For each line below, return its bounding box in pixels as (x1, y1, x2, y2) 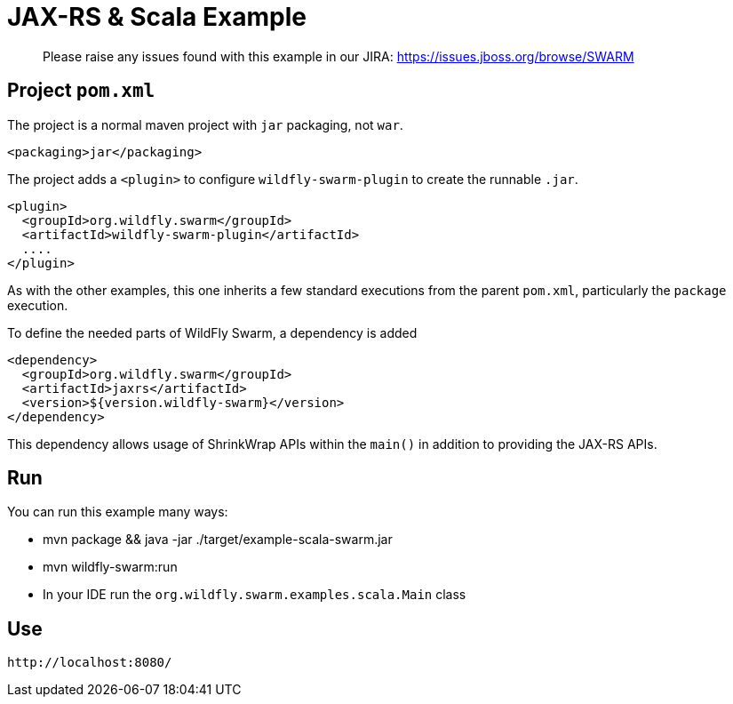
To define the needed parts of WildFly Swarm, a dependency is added (7, 324, 418, 340)
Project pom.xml (7, 79, 155, 102)
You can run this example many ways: (7, 504, 228, 520)
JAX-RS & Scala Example (7, 2, 307, 32)
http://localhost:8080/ (7, 655, 172, 670)
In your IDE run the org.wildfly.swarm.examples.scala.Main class (43, 587, 466, 603)
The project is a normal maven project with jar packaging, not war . (7, 116, 403, 132)
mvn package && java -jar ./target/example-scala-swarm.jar (43, 532, 393, 548)
